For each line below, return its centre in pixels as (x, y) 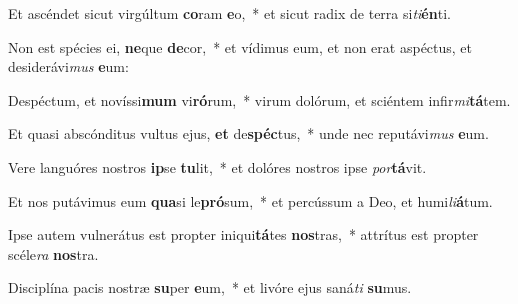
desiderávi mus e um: (68, 66)
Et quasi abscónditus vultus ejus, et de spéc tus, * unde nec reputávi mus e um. (248, 133)
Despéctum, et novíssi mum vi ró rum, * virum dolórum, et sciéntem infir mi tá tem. (259, 99)
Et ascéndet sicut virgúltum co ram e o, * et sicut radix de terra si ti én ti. (229, 13)
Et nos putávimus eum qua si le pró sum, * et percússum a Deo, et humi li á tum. (250, 200)
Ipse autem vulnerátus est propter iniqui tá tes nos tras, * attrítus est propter (243, 234)
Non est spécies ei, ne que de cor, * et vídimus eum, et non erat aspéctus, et (240, 46)
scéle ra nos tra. (53, 253)
